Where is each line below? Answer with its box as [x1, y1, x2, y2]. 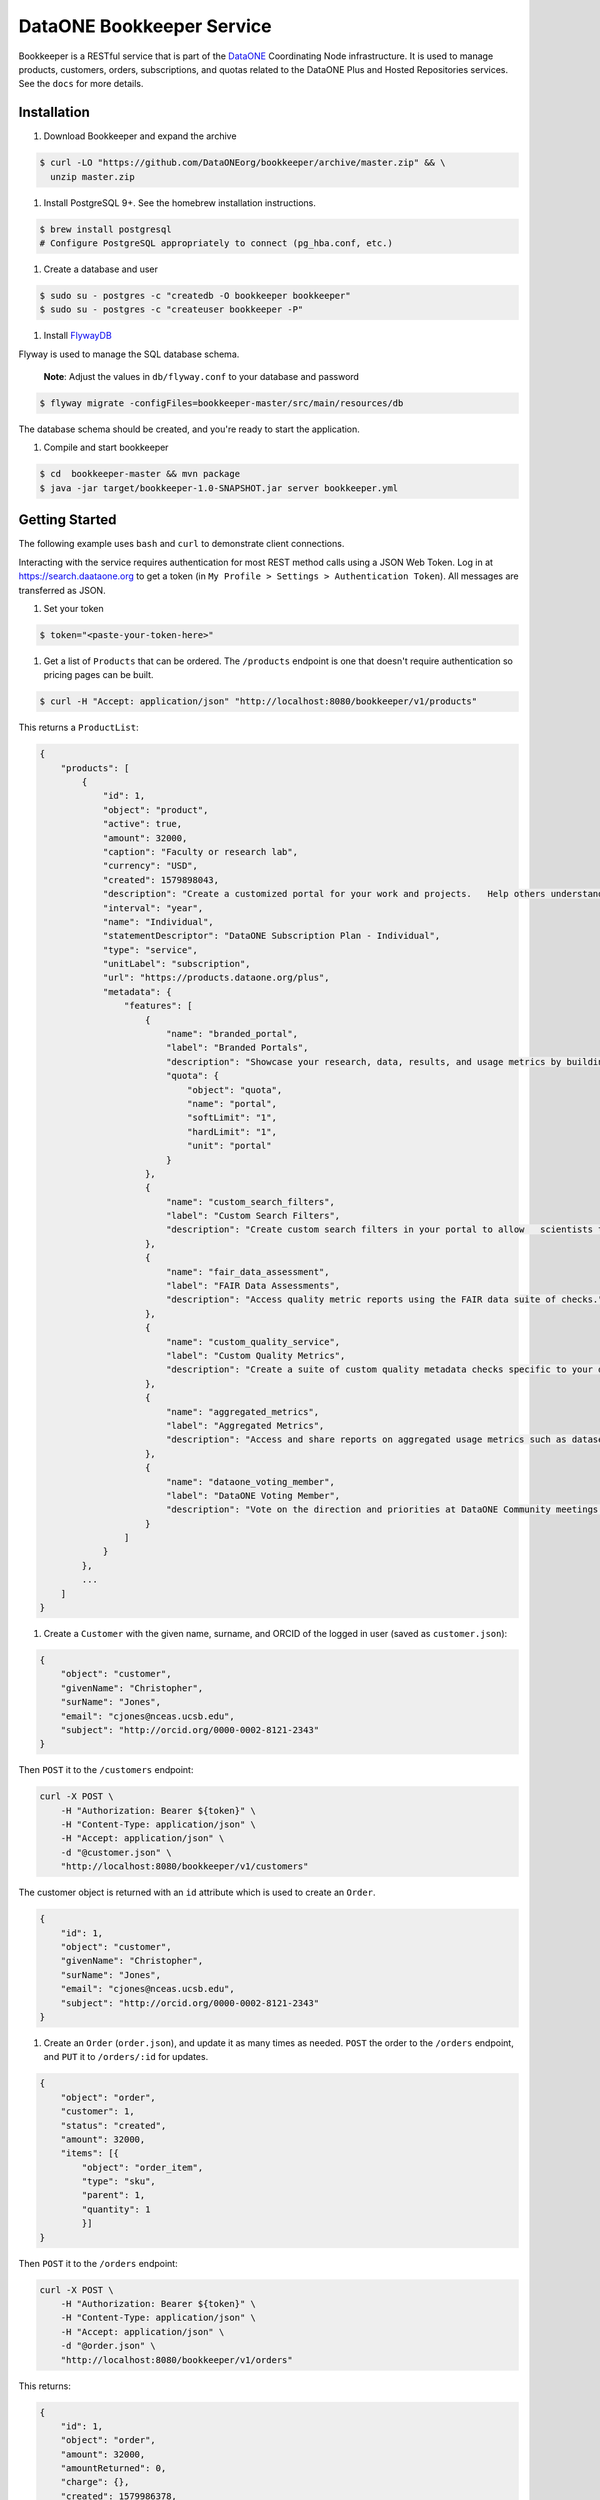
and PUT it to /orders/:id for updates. [43, 2051, 209, 2063]
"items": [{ [60, 2148, 120, 2159]
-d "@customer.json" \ [60, 1846, 172, 1858]
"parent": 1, [81, 2190, 146, 2201]
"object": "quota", [186, 1084, 283, 1095]
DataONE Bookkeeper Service [18, 15, 272, 37]
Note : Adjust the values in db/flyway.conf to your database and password [43, 371, 360, 383]
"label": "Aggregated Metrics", [165, 1420, 325, 1431]
